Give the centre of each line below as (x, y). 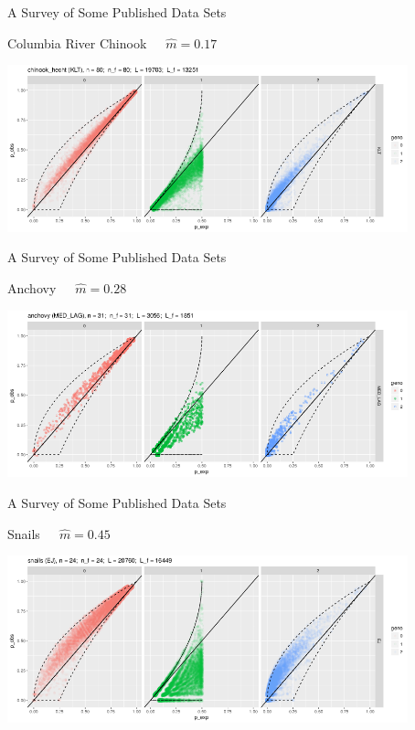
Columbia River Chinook (77, 42)
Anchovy (32, 288)
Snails (24, 533)
